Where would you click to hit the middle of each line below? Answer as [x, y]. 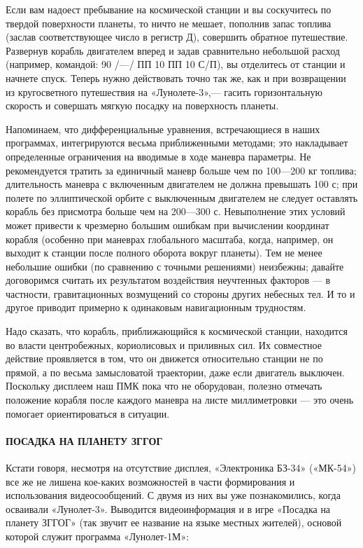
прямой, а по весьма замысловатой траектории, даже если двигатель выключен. [175, 372]
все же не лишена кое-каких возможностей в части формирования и [150, 481]
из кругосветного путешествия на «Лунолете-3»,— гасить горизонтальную [164, 91]
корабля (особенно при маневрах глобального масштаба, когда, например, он [170, 239]
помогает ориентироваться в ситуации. [88, 413]
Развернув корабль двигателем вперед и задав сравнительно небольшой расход [173, 50]
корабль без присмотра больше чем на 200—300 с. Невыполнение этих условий [176, 211]
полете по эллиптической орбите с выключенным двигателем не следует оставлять [182, 197]
